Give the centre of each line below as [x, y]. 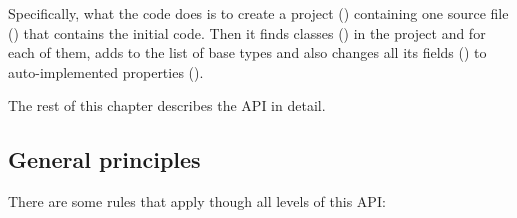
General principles [104, 159]
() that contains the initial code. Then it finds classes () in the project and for [247, 32]
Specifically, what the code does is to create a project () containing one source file [258, 13]
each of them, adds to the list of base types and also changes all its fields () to [247, 52]
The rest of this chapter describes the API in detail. [167, 105]
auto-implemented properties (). [106, 71]
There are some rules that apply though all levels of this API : [197, 201]
